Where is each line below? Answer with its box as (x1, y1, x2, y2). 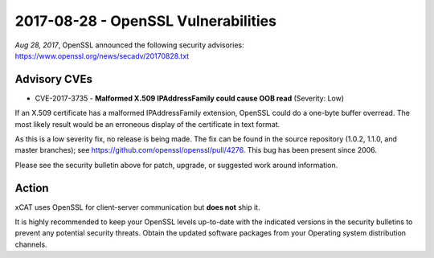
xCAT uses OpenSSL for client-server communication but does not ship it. (14, 202, 260, 212)
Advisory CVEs (14, 72, 92, 86)
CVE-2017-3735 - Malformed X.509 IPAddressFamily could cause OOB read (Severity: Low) (35, 93, 345, 103)
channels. (14, 240, 47, 249)
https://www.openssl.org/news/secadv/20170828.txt (14, 51, 190, 60)
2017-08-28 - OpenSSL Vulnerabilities (14, 12, 277, 30)
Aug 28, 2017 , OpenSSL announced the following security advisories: (14, 40, 244, 50)
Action (14, 181, 49, 195)
